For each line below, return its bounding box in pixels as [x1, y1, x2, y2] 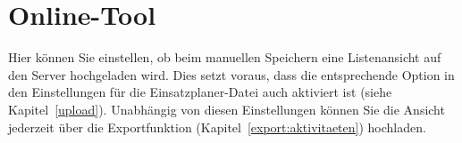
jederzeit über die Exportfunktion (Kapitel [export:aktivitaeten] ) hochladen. [8, 117, 426, 136]
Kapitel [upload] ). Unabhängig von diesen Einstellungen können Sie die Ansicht [8, 99, 445, 118]
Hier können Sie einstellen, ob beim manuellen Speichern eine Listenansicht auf [8, 48, 441, 67]
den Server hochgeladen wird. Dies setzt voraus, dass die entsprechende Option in [8, 65, 455, 83]
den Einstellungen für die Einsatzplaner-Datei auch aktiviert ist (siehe [8, 83, 392, 101]
